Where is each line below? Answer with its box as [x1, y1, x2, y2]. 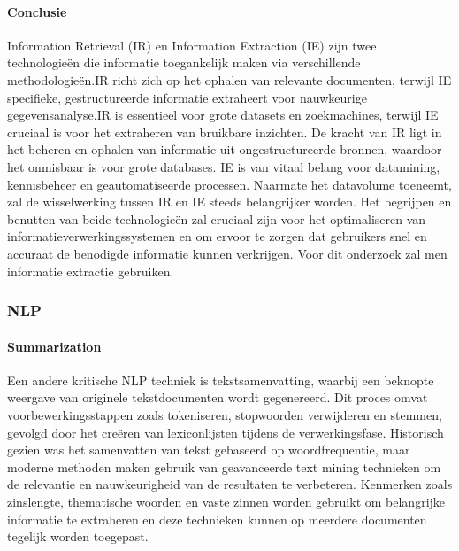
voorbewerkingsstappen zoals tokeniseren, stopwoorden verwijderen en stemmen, [7, 405, 442, 423]
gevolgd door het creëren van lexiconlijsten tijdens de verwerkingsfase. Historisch [7, 423, 444, 441]
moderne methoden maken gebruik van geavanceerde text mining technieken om [7, 457, 441, 476]
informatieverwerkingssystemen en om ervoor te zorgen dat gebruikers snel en [7, 227, 427, 245]
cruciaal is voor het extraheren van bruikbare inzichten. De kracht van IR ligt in [7, 122, 442, 141]
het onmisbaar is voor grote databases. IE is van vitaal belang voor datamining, [7, 157, 440, 175]
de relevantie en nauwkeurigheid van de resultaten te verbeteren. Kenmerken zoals [7, 475, 453, 493]
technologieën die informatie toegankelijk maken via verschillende [7, 53, 361, 72]
